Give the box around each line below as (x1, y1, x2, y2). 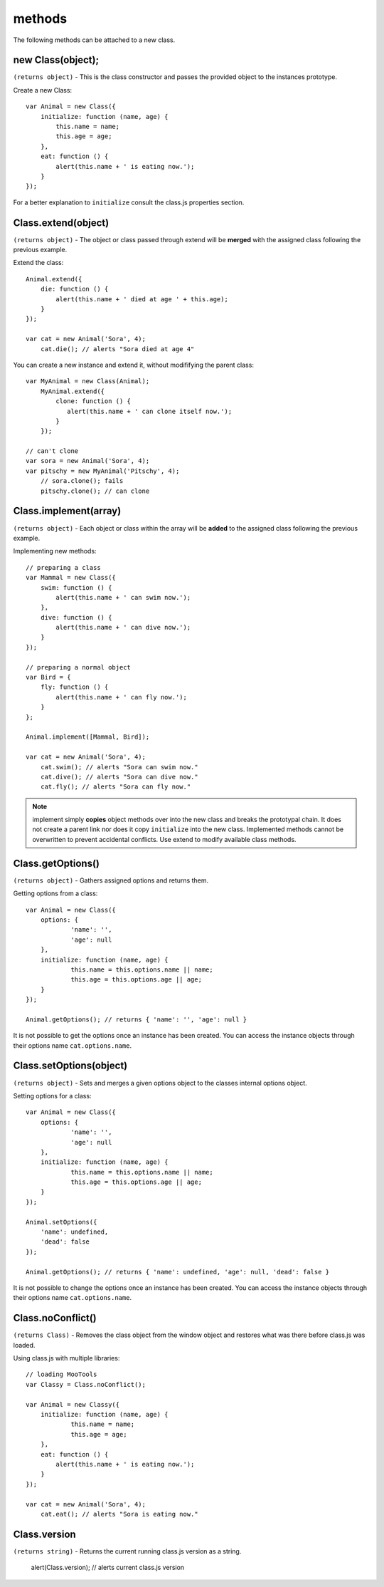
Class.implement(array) (13, 505, 122, 517)
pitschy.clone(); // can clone (40, 486, 150, 495)
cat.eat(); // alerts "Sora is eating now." (40, 1510, 198, 1518)
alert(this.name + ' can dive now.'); (55, 623, 191, 632)
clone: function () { (55, 397, 132, 405)
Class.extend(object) (13, 217, 110, 229)
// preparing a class (26, 563, 101, 571)
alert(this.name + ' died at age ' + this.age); (55, 295, 229, 303)
